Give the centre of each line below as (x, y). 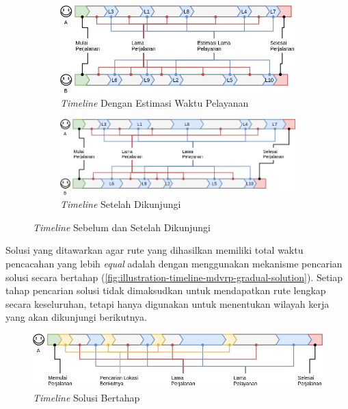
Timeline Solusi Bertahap (86, 397)
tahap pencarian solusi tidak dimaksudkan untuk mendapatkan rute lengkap (166, 290)
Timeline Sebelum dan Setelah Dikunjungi (122, 227)
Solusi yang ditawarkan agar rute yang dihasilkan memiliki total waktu (155, 250)
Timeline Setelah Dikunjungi (121, 204)
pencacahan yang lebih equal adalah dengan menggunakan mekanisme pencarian (174, 263)
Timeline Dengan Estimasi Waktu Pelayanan (155, 102)
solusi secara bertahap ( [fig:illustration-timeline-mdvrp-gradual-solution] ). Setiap (174, 277)
